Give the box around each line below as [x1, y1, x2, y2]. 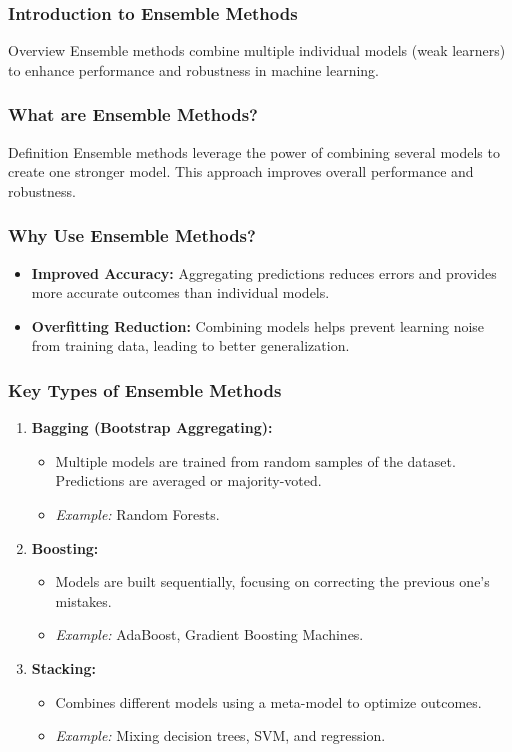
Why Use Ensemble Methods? [8, 223, 256, 248]
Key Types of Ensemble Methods [8, 377, 282, 402]
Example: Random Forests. [55, 504, 220, 524]
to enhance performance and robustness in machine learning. [8, 59, 380, 80]
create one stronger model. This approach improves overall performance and [8, 161, 474, 182]
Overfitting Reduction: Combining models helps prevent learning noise [31, 315, 485, 336]
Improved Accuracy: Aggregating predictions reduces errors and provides [31, 262, 497, 283]
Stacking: [31, 657, 96, 678]
